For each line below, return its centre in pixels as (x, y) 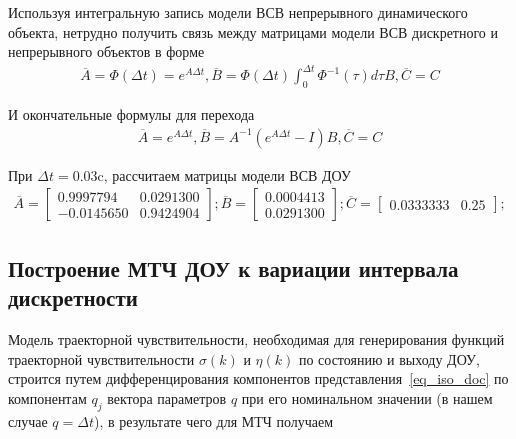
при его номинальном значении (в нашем (367, 397)
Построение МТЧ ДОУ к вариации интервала (233, 267)
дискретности (73, 297)
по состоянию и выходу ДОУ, (389, 358)
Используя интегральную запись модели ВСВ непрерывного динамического (238, 12)
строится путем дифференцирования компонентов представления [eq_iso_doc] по (258, 378)
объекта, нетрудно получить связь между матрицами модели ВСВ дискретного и (253, 31)
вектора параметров (167, 397)
